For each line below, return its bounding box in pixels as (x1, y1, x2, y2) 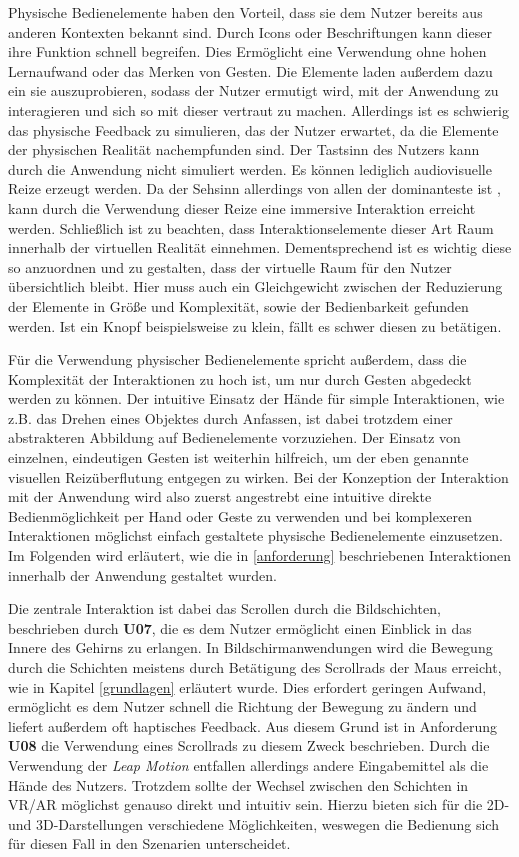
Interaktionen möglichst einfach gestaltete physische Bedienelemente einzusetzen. (8, 525, 503, 546)
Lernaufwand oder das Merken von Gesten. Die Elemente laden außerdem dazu (8, 60, 493, 81)
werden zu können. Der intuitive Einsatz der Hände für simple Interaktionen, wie (8, 388, 505, 409)
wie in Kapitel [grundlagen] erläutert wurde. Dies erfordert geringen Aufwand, (8, 676, 487, 697)
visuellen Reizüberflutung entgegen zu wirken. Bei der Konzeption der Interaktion (8, 466, 509, 487)
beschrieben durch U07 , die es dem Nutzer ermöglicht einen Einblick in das (8, 617, 472, 638)
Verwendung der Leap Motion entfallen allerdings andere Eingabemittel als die (8, 754, 489, 775)
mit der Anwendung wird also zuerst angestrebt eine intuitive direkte (8, 486, 432, 507)
